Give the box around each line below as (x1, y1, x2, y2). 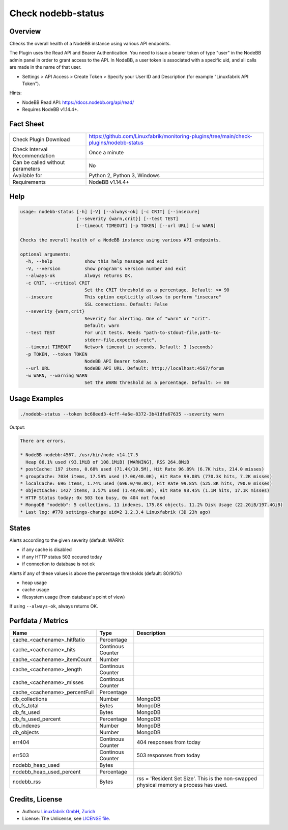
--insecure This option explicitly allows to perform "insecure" (25, 294, 221, 300)
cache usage (22, 587, 49, 593)
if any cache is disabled (22, 546, 72, 552)
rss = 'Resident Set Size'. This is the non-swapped (136, 775, 257, 782)
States (9, 523, 31, 532)
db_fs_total (12, 702, 39, 709)
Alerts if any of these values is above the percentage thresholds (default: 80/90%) (9, 570, 183, 576)
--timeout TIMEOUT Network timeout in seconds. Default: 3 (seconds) (25, 344, 214, 350)
